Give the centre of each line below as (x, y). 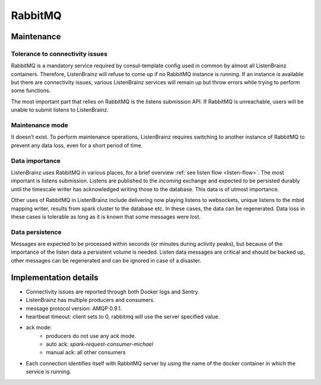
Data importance (36, 160)
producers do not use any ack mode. (91, 336)
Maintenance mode (40, 125)
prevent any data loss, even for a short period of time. (77, 145)
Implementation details (55, 277)
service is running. (48, 372)
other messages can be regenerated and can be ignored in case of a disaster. (106, 260)
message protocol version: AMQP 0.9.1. (74, 308)
